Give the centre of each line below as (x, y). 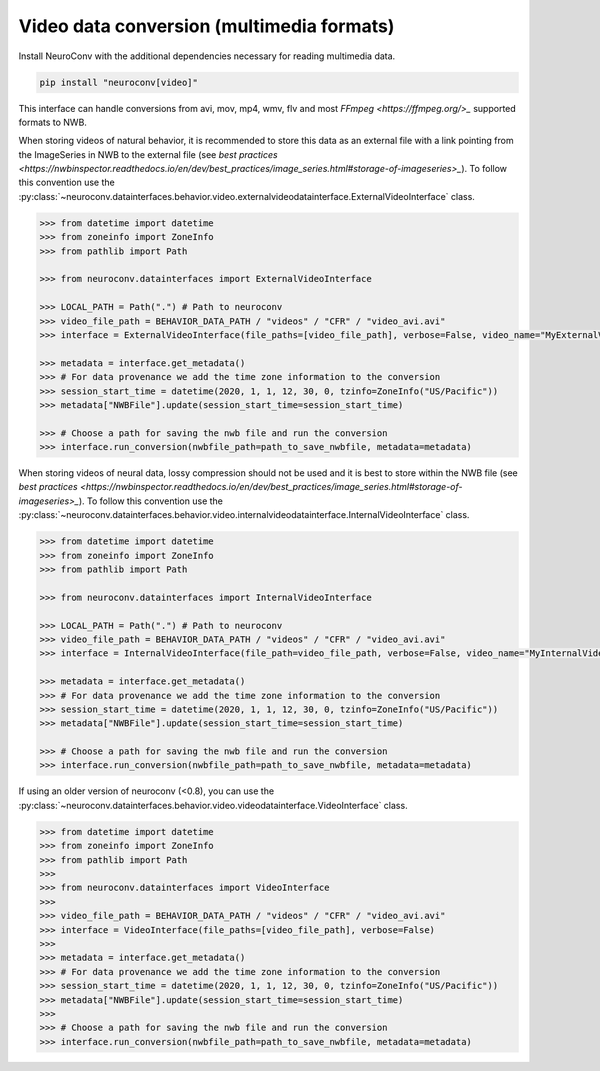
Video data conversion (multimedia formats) (206, 26)
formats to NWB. (52, 122)
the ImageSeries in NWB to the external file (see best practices (148, 154)
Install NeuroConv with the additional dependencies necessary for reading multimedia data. (207, 56)
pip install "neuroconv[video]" (119, 82)
